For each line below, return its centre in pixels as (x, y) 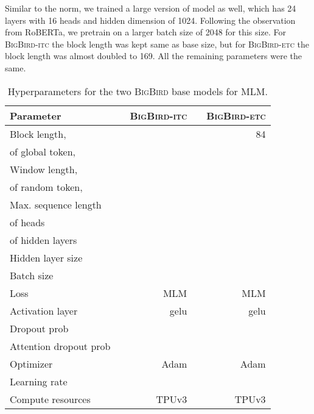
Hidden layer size (46, 257)
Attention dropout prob (60, 346)
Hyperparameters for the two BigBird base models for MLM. (138, 91)
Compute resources (50, 399)
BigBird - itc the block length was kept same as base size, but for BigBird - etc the (157, 44)
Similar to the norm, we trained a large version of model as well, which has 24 (151, 8)
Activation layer (44, 310)
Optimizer (31, 363)
